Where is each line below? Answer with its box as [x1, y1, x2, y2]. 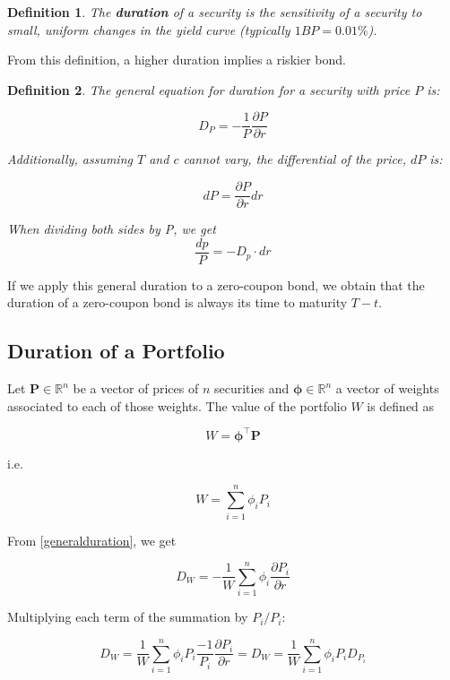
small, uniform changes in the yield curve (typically [7, 20, 290, 39]
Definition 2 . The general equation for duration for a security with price [7, 80, 411, 99]
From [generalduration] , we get [7, 530, 177, 549]
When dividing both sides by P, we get [7, 219, 216, 238]
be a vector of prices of [73, 379, 199, 398]
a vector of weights [335, 379, 439, 398]
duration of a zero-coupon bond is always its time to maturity [7, 293, 348, 312]
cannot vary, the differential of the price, [183, 150, 406, 168]
